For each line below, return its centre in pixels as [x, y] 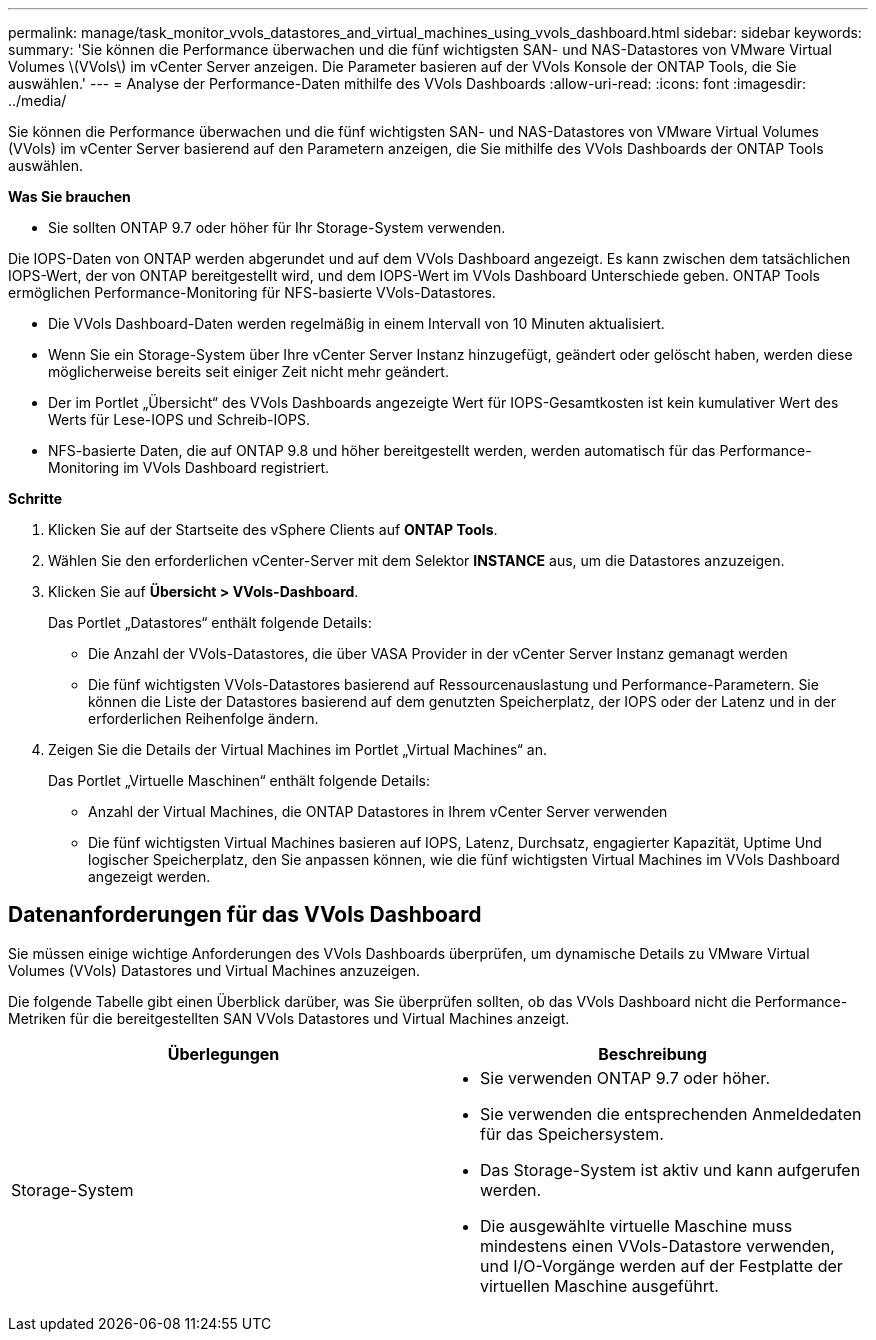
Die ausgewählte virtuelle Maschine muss [636, 1225]
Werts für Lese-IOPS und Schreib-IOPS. [179, 419]
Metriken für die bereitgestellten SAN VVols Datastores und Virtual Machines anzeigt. [289, 1018]
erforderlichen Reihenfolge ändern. [203, 718]
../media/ [37, 100]
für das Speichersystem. [572, 1133]
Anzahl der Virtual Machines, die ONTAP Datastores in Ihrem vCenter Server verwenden [378, 811]
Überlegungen [223, 1053]
